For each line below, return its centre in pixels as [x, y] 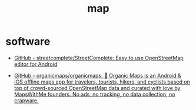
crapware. [26, 100]
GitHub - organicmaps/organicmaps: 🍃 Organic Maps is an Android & [98, 75]
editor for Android [36, 64]
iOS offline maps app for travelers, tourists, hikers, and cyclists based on [102, 82]
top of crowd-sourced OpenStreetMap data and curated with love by [97, 88]
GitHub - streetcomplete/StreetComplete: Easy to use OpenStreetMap [99, 58]
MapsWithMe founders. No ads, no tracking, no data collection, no [94, 94]
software [28, 41]
